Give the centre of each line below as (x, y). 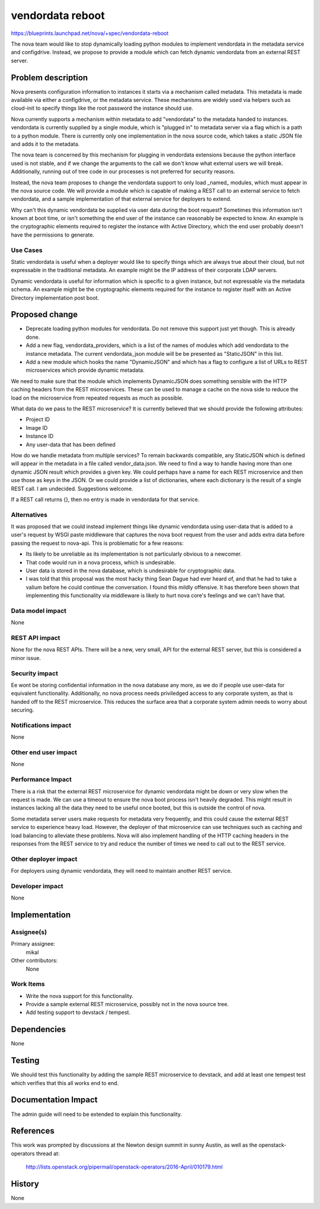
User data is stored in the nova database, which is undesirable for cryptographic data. (131, 570)
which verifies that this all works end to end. (65, 1083)
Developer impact (37, 886)
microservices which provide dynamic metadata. (85, 370)
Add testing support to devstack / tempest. (78, 1012)
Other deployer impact (44, 859)
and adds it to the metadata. (45, 144)
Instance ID (40, 436)
